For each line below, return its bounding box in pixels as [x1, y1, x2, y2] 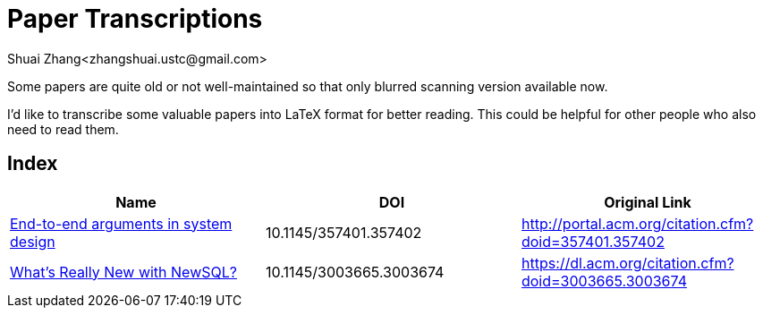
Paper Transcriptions [7, 4, 263, 34]
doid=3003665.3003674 [521, 271, 687, 290]
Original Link [604, 192, 691, 211]
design [10, 232, 55, 251]
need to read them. [7, 121, 119, 137]
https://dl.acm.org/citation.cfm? [521, 253, 734, 272]
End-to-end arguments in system [10, 214, 233, 233]
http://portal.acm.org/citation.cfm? [521, 214, 754, 233]
